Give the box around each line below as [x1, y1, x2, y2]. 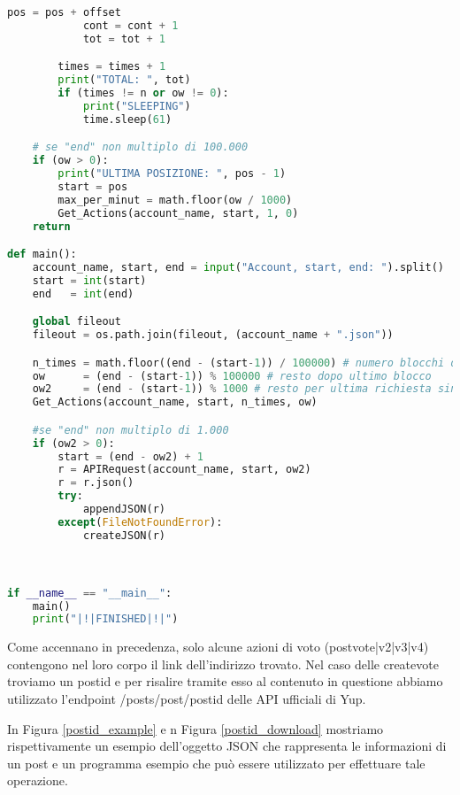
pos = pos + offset [7, 6, 121, 19]
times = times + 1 [57, 60, 166, 73]
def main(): [7, 248, 77, 261]
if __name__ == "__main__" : [7, 586, 172, 599]
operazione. [7, 771, 68, 790]
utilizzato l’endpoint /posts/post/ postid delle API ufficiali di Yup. [7, 690, 366, 708]
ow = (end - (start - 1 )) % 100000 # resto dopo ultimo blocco [32, 369, 432, 382]
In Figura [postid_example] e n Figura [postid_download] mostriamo [7, 719, 384, 737]
